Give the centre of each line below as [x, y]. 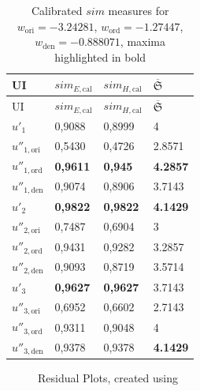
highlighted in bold [100, 56]
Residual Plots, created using [108, 377]
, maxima [143, 41]
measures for [139, 10]
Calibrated [57, 10]
